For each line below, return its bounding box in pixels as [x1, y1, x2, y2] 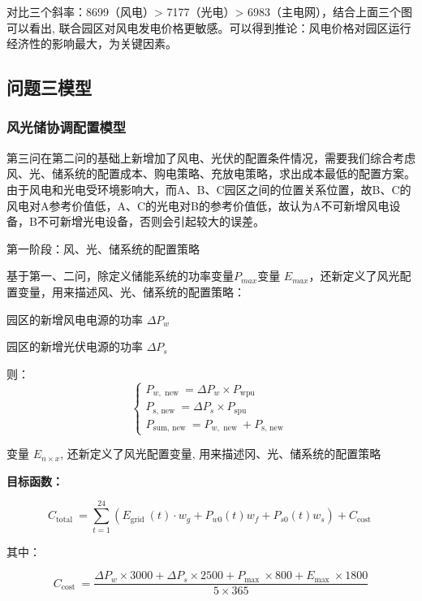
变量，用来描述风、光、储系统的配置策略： [17, 283, 245, 300]
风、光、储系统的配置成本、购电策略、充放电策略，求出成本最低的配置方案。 [6, 165, 416, 182]
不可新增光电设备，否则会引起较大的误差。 [37, 213, 265, 230]
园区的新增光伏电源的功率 [6, 338, 143, 355]
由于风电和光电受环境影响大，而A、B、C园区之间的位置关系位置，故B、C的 [6, 180, 411, 197]
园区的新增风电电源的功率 [6, 310, 143, 327]
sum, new [153, 424, 186, 433]
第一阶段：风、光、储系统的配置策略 [6, 240, 200, 257]
